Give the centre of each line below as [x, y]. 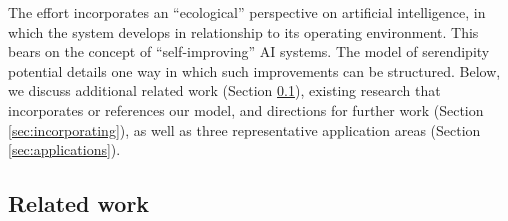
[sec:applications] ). [64, 149]
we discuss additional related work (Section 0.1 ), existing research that [224, 90]
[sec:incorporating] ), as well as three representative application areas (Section [244, 129]
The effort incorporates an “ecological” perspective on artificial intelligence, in [247, 12]
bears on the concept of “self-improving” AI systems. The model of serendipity [249, 51]
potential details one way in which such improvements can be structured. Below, [254, 70]
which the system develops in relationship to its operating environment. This [243, 31]
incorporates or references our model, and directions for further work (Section [246, 109]
